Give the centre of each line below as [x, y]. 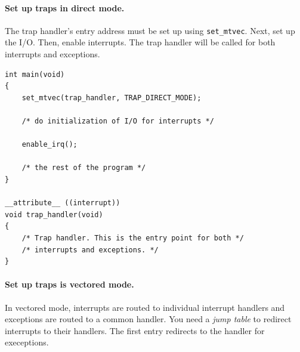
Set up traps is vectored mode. [69, 284]
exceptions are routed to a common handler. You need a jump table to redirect [148, 319]
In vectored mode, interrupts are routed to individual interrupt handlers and [145, 307]
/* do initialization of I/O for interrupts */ [118, 121]
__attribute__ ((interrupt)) [63, 203]
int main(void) [35, 74]
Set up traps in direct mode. [65, 7]
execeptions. [27, 342]
